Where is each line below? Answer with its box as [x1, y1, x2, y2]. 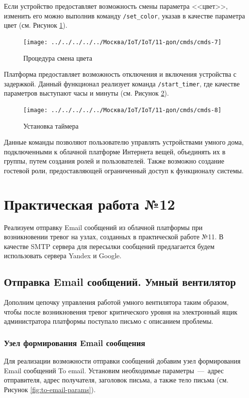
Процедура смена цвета [23, 52, 93, 63]
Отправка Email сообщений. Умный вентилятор [4, 274, 236, 289]
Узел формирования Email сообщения [4, 336, 146, 348]
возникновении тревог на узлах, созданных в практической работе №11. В [4, 232, 224, 242]
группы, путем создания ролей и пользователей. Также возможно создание [4, 156, 224, 166]
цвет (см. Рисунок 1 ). [4, 20, 67, 30]
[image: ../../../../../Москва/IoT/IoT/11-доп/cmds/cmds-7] [23, 38, 222, 46]
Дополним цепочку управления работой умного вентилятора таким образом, [4, 297, 229, 307]
